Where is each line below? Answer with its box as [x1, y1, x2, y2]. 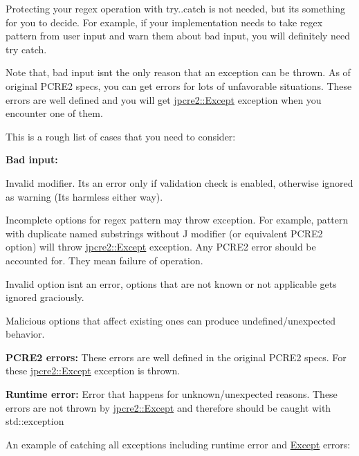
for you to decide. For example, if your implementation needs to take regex [6, 15, 323, 29]
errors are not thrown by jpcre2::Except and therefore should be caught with [6, 400, 331, 414]
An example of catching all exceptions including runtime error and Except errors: [6, 437, 351, 451]
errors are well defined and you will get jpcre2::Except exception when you [6, 92, 322, 107]
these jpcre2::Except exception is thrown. [6, 363, 181, 378]
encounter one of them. [6, 106, 103, 120]
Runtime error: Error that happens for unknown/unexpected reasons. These [6, 387, 338, 401]
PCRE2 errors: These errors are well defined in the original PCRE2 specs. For [6, 349, 347, 364]
